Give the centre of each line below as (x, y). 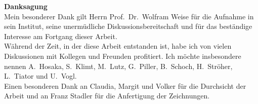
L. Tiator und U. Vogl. (40, 76)
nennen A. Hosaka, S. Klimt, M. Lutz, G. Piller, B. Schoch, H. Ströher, (118, 66)
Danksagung (26, 6)
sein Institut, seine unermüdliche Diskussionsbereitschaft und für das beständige (128, 26)
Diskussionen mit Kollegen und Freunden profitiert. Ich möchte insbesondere (123, 56)
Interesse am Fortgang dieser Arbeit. (61, 36)
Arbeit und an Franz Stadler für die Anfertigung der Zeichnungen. (107, 96)
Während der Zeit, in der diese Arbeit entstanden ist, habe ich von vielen (118, 46)
